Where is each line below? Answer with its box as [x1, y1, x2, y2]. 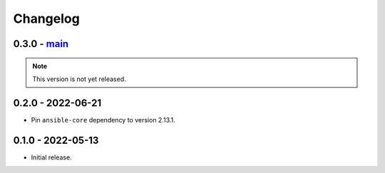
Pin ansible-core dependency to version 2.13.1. [31, 115, 176, 124]
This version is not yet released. [32, 75, 126, 83]
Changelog [13, 11, 80, 26]
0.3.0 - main [13, 38, 69, 50]
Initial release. [31, 153, 72, 162]
